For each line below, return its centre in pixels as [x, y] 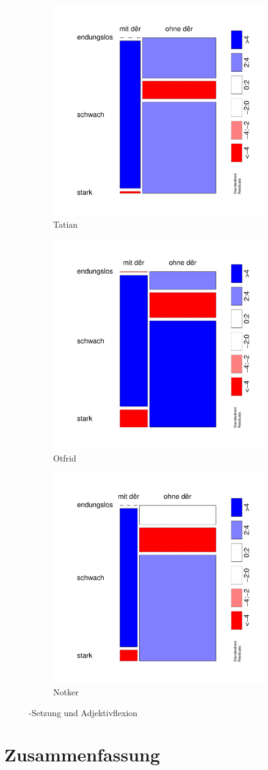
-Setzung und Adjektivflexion [83, 712]
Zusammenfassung [82, 754]
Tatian [66, 224]
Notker [66, 691]
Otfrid [65, 458]
